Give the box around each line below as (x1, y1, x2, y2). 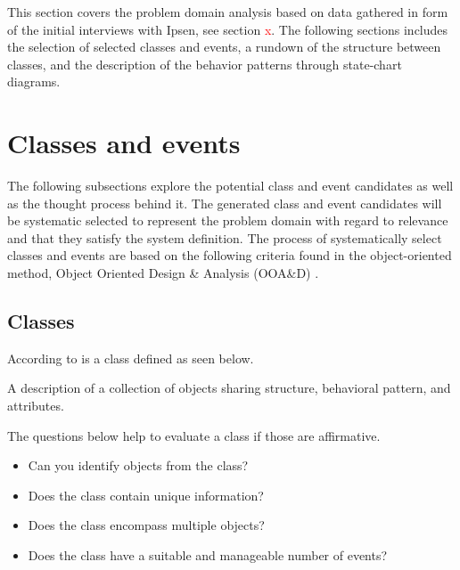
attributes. (7, 396, 64, 415)
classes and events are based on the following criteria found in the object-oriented (7, 246, 452, 265)
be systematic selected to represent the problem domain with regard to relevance (7, 211, 448, 230)
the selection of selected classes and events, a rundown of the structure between (7, 37, 441, 56)
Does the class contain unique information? (28, 485, 264, 504)
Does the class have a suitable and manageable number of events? (28, 546, 388, 565)
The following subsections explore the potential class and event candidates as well (7, 176, 454, 195)
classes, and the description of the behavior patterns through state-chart (7, 54, 402, 73)
